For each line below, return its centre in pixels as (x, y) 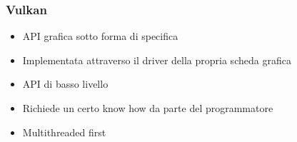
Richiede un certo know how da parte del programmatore (148, 108)
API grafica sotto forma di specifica (100, 36)
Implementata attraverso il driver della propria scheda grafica (157, 60)
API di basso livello (65, 84)
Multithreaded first (64, 132)
